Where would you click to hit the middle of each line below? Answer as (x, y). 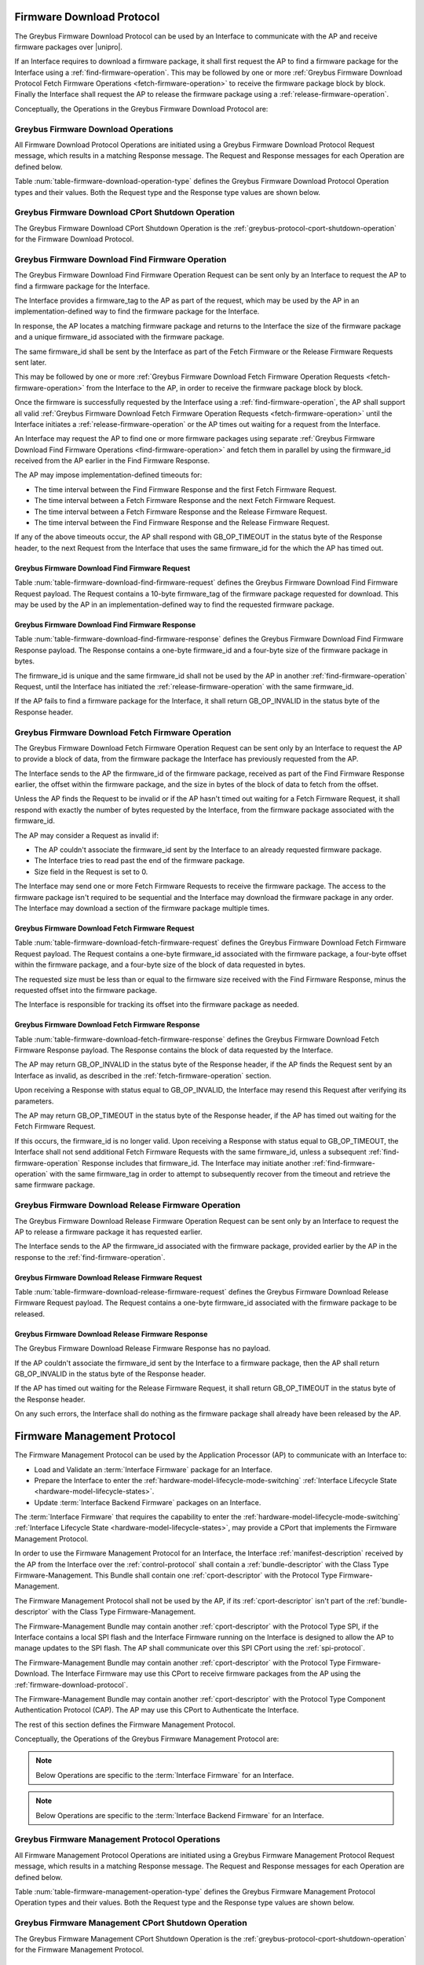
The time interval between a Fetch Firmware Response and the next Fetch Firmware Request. (185, 501)
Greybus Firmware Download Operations (94, 129)
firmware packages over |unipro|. (69, 46)
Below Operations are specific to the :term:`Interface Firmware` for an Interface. (165, 1775)
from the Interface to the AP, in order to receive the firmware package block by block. (225, 387)
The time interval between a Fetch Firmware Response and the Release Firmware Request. (181, 512)
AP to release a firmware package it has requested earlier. (109, 1232)
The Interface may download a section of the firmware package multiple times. (142, 908)
